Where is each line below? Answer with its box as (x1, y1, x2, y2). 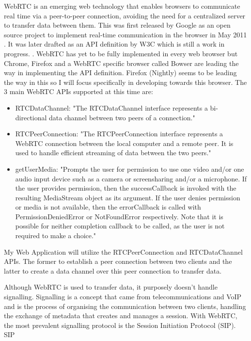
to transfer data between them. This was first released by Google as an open (4, 20, 231, 30)
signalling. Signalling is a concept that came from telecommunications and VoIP (4, 292, 242, 302)
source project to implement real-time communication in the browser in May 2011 (4, 29, 247, 39)
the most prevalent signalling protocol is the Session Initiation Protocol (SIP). (4, 320, 236, 330)
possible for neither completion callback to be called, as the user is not (15, 221, 225, 231)
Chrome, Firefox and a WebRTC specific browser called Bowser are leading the (4, 58, 239, 68)
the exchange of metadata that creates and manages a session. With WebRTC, (4, 310, 237, 321)
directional (15, 112, 47, 122)
